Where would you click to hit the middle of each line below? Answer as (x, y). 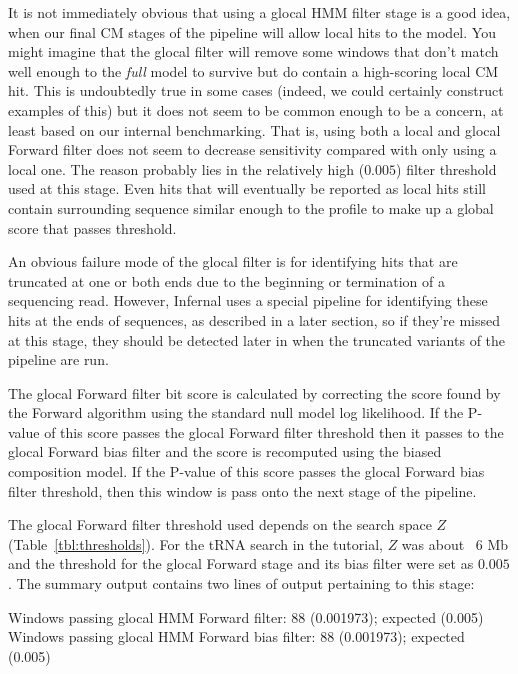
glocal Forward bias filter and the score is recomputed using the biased (225, 451)
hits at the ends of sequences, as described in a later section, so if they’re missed (254, 319)
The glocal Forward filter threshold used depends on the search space (220, 524)
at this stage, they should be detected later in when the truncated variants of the (257, 339)
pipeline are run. (58, 359)
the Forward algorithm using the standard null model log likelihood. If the (236, 412)
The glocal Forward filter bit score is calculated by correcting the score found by (254, 392)
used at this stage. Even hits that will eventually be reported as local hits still (247, 188)
